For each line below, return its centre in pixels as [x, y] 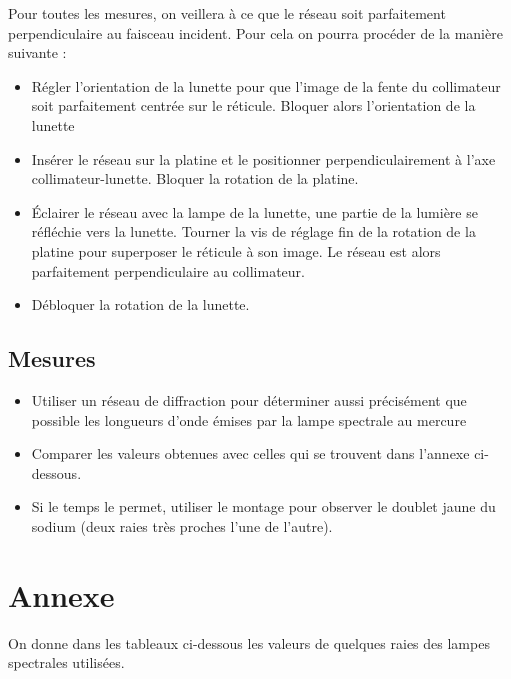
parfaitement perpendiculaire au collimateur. [168, 270]
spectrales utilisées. [66, 662]
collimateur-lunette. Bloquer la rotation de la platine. [195, 178]
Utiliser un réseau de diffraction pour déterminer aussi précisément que [249, 399]
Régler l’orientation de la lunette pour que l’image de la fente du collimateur [266, 85]
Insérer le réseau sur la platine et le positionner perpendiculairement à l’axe [263, 158]
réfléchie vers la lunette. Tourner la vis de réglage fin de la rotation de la [253, 231]
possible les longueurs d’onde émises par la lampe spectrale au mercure [249, 419]
